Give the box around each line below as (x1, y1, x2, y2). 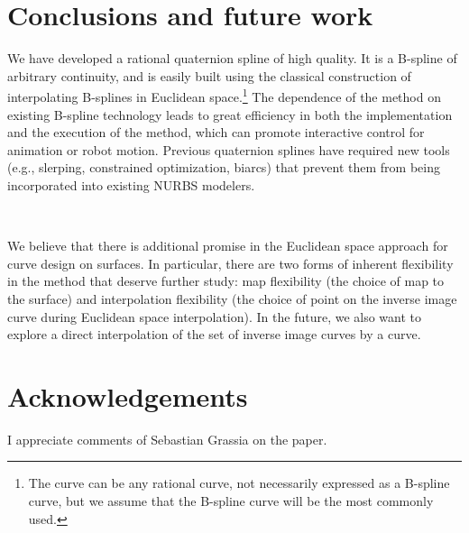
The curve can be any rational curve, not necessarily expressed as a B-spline (28, 473, 450, 492)
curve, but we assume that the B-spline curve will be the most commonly (28, 492, 434, 510)
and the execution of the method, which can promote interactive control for (7, 123, 425, 142)
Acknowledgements (7, 377, 248, 414)
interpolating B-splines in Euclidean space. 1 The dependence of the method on (7, 85, 441, 106)
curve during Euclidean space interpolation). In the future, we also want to (7, 307, 422, 326)
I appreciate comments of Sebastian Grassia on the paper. (7, 429, 327, 448)
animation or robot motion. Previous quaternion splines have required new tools (7, 140, 450, 159)
